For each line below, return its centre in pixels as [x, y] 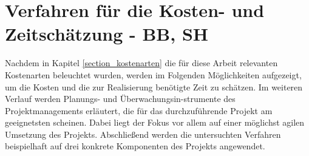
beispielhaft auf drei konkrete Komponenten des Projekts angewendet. [135, 146]
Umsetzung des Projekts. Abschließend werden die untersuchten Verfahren [143, 134]
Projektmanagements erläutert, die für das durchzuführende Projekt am [139, 110]
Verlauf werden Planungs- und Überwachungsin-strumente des [120, 99]
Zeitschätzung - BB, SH [107, 34]
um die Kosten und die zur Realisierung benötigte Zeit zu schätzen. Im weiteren [154, 86]
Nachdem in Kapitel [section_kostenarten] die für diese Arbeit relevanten [141, 63]
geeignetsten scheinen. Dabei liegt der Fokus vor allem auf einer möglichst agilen [155, 122]
